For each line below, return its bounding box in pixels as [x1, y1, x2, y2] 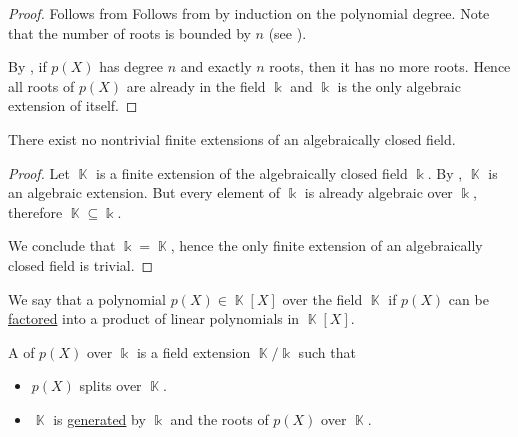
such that [298, 341, 356, 362]
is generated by [53, 408, 146, 429]
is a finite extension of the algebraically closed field [96, 162, 408, 183]
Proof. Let [8, 162, 70, 183]
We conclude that [8, 235, 116, 256]
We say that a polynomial [8, 288, 166, 309]
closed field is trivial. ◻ [8, 254, 154, 275]
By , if [8, 56, 47, 77]
